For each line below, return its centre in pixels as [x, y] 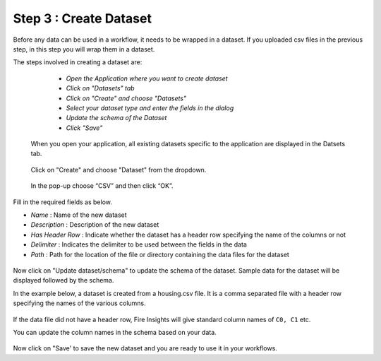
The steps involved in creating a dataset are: [78, 62]
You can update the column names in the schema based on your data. [115, 332]
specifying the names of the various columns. [79, 303]
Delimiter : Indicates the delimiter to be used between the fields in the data [139, 244]
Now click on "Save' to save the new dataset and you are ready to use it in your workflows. [145, 348]
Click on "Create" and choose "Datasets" [126, 98]
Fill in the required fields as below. [63, 202]
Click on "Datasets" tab [100, 88]
